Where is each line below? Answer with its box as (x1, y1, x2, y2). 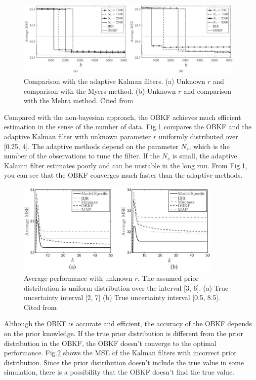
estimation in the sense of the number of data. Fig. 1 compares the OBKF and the (4, 121, 252, 132)
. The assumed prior (137, 273, 199, 283)
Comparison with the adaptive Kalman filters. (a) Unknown (24, 76, 205, 86)
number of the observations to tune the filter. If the (4, 151, 160, 161)
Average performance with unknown (24, 273, 132, 283)
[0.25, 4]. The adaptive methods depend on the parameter (4, 141, 179, 151)
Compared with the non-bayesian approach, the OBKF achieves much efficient (4, 112, 241, 122)
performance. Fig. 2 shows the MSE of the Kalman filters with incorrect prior (4, 347, 237, 358)
